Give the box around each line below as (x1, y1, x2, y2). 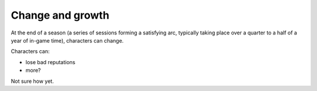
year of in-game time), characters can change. (11, 37, 124, 44)
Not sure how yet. (11, 78, 54, 85)
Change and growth (11, 9, 110, 22)
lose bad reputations (25, 58, 76, 65)
